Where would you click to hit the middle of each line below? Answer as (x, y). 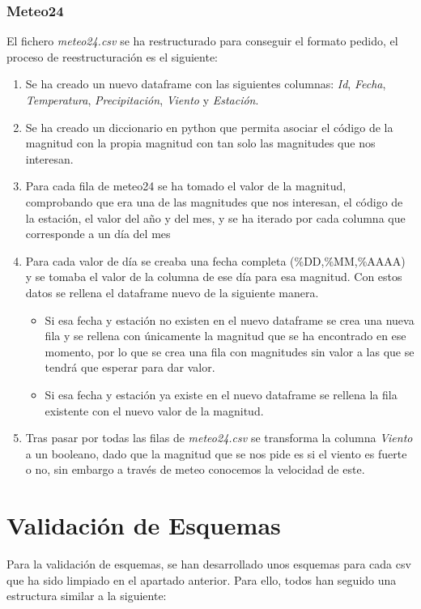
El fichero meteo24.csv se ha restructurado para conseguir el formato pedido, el (202, 41)
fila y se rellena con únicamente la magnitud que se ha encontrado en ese (225, 336)
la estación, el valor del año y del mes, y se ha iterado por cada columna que (215, 217)
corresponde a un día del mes (98, 234)
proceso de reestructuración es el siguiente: (112, 56)
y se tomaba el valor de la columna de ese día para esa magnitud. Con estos (214, 277)
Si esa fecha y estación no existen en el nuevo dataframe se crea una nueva (230, 319)
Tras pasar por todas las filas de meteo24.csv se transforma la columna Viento (219, 438)
